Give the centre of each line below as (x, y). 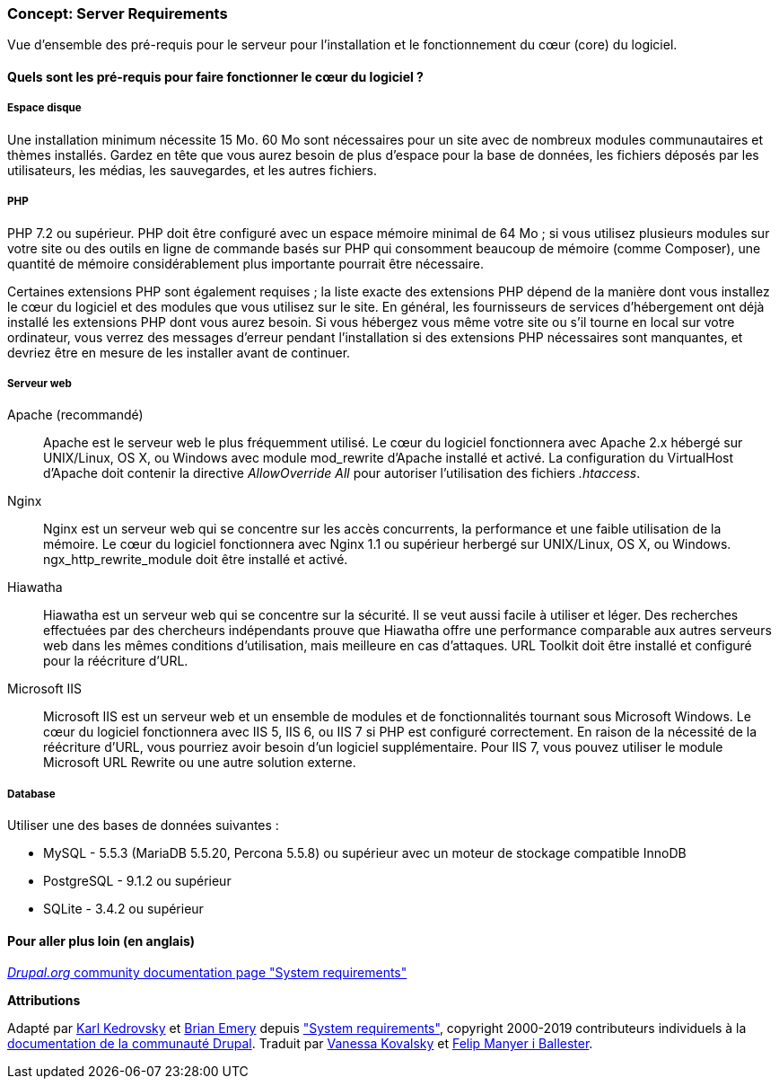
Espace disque (44, 108)
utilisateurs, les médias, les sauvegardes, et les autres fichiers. (192, 170)
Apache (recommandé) (75, 415)
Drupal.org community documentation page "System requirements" (207, 973)
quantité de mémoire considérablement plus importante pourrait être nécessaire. (245, 263)
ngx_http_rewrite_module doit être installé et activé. (196, 560)
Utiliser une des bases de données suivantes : (143, 826)
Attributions (44, 1001)
